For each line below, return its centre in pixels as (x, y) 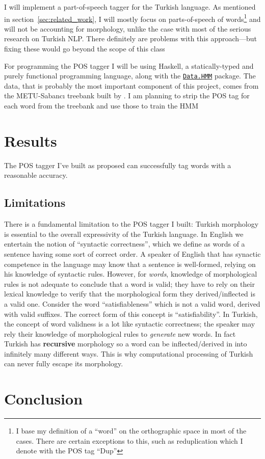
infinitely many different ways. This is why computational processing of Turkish (129, 353)
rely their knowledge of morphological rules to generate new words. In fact (120, 333)
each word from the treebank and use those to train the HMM (101, 106)
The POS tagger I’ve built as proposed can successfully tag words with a (118, 165)
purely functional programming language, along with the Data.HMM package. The (130, 76)
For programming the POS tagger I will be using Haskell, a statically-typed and (129, 65)
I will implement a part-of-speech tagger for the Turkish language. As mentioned (130, 7)
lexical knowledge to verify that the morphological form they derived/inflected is (130, 294)
